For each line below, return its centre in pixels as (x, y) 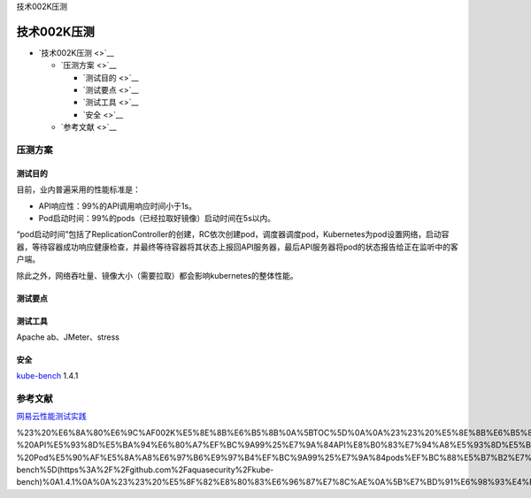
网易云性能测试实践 (51, 417)
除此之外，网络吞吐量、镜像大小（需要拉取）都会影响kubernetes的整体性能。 (157, 275)
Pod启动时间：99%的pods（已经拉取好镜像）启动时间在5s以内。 (157, 218)
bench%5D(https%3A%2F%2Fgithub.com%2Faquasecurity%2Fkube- (145, 470)
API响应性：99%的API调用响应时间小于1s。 (117, 206)
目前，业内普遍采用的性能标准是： (78, 189)
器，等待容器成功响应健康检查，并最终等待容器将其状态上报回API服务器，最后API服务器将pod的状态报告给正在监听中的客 (238, 247)
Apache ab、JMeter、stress (68, 337)
